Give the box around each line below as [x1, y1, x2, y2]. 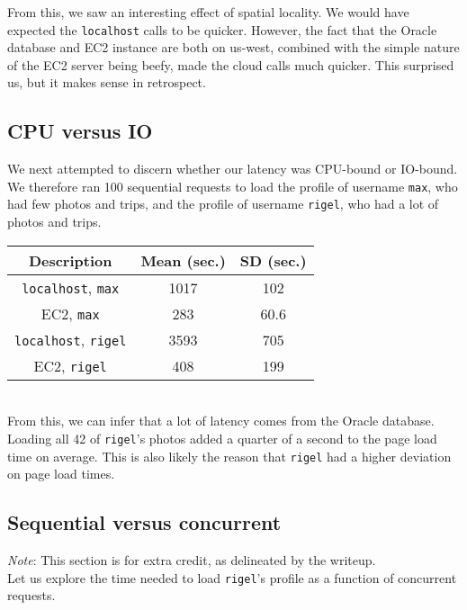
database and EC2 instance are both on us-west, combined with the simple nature [7, 38, 460, 57]
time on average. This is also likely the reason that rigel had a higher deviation [7, 446, 452, 465]
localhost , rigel [14, 328, 127, 350]
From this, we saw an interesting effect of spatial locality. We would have [7, 3, 409, 21]
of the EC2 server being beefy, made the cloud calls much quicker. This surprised [7, 55, 454, 74]
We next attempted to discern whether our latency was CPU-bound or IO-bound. [7, 159, 458, 178]
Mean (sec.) [140, 249, 226, 271]
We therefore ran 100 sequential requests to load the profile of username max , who [7, 176, 458, 195]
